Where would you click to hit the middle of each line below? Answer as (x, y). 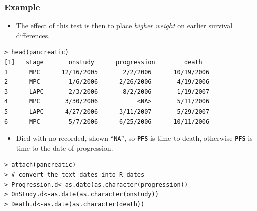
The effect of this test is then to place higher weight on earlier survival (124, 25)
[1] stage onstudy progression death (103, 62)
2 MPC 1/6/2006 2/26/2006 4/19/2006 (107, 82)
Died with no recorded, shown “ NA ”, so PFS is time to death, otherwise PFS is (134, 138)
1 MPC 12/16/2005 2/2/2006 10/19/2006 (107, 72)
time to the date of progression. (64, 147)
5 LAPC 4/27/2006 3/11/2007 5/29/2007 (107, 111)
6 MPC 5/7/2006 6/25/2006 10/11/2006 (107, 121)
